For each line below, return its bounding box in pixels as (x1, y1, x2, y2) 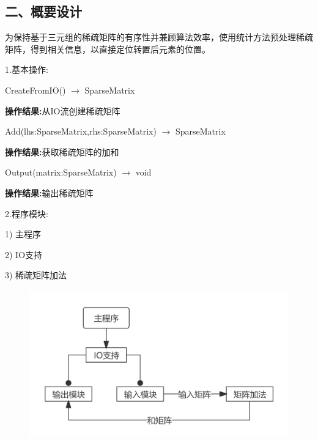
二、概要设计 (5, 2, 82, 21)
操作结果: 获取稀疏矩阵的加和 (5, 145, 119, 158)
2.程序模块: (5, 207, 48, 220)
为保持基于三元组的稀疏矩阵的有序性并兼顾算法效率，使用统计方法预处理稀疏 (5, 31, 313, 43)
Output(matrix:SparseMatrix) (5, 166, 117, 179)
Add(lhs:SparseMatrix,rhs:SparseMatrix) (5, 125, 157, 138)
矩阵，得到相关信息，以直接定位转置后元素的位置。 (5, 42, 210, 55)
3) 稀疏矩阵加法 (5, 269, 67, 281)
